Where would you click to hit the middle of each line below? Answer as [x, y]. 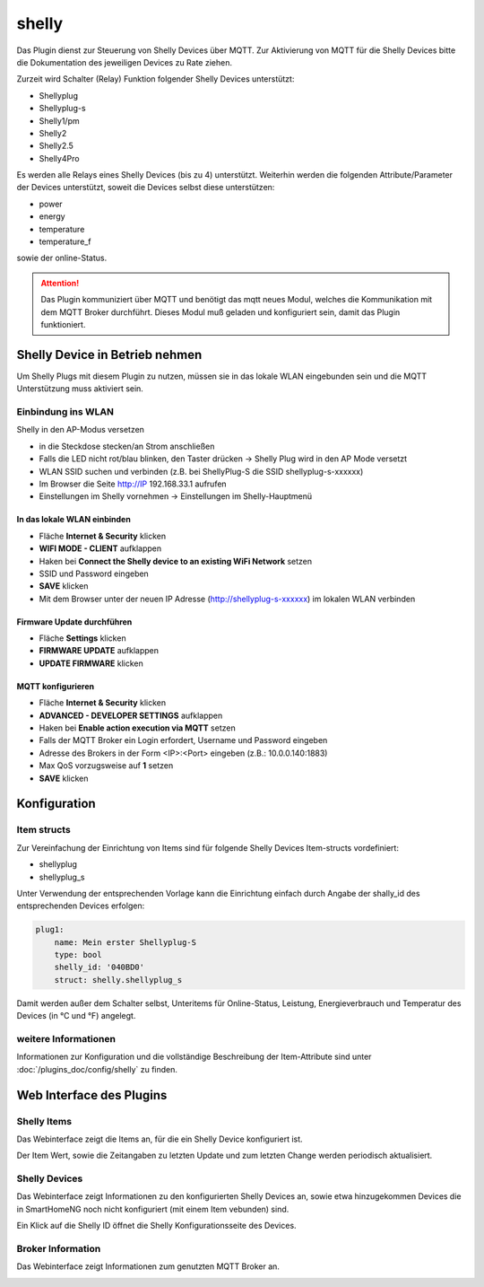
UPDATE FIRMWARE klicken [91, 663]
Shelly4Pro [59, 158]
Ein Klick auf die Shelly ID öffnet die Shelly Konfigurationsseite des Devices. [156, 1226]
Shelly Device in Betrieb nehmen [109, 355]
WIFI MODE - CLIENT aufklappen [100, 548]
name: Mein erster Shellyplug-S [125, 942]
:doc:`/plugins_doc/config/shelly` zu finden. [97, 1069]
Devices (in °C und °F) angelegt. [76, 1016]
